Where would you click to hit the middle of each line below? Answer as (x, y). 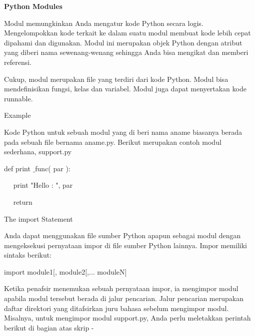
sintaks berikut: (28, 255)
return (23, 201)
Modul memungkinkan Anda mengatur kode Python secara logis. (104, 23)
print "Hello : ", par (43, 185)
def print (17, 168)
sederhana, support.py (38, 152)
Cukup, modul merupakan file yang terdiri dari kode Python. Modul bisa (116, 79)
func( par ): (53, 168)
